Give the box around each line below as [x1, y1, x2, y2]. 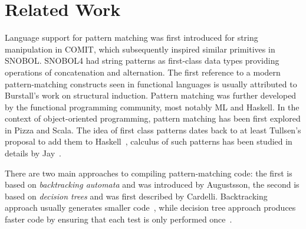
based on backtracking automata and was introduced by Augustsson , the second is [5, 178, 300, 191]
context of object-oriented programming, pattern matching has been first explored [5, 112, 301, 125]
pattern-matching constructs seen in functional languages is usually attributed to [5, 77, 297, 90]
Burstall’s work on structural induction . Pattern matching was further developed [5, 89, 297, 102]
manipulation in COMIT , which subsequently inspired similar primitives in [5, 42, 275, 55]
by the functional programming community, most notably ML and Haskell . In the [5, 100, 300, 113]
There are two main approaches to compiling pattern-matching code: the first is [5, 166, 292, 179]
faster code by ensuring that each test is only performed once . [5, 213, 232, 225]
